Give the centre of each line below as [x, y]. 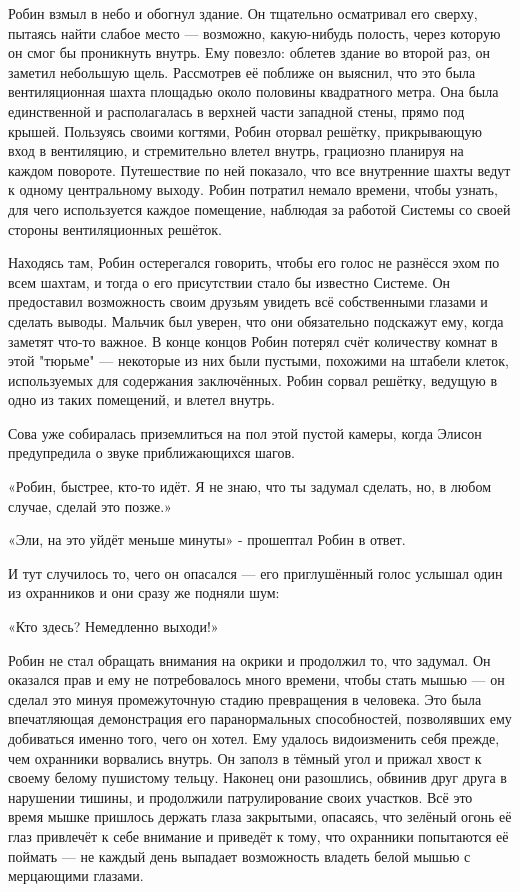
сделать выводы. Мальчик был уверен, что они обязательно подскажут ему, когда [256, 320]
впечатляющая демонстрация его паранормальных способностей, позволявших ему [260, 718]
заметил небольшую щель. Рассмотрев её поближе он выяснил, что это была [242, 71]
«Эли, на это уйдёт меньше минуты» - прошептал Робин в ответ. [207, 539]
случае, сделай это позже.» [90, 505]
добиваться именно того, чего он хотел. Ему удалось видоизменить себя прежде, [254, 738]
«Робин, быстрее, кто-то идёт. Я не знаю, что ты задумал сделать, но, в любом [250, 486]
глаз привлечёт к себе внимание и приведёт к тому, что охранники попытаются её [258, 835]
